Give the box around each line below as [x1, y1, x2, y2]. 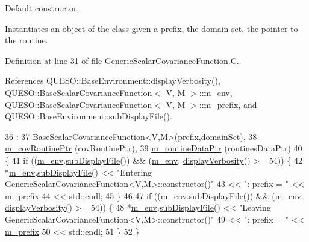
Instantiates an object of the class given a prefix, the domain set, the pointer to [5, 22, 298, 34]
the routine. [5, 34, 48, 46]
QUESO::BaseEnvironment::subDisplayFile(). [5, 110, 172, 123]
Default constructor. [5, 2, 80, 14]
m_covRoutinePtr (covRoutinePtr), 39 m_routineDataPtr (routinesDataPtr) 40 [5, 142, 302, 154]
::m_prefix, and [199, 98, 257, 110]
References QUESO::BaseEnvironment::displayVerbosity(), [5, 74, 220, 87]
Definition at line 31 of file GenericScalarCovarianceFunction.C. [5, 54, 239, 66]
